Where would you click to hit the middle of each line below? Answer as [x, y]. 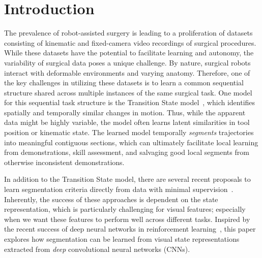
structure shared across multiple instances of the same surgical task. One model [128, 92]
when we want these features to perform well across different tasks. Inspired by [127, 219]
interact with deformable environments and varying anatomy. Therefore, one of [127, 72]
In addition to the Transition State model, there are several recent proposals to [127, 179]
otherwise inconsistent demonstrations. [64, 162]
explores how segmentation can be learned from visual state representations [122, 239]
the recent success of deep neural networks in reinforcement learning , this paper [130, 229]
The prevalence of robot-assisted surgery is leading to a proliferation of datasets [128, 33]
